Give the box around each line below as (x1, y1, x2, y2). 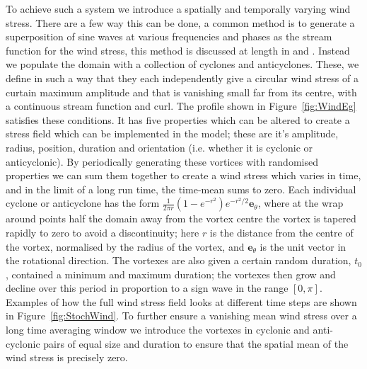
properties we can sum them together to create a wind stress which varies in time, (6, 168, 361, 183)
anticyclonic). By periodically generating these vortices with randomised (6, 154, 318, 169)
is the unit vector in (260, 239, 346, 254)
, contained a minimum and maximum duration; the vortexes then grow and (6, 266, 336, 281)
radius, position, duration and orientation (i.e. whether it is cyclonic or (6, 140, 313, 154)
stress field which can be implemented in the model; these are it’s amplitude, (6, 126, 339, 141)
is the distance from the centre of (209, 225, 354, 239)
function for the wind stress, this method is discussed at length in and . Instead (6, 42, 350, 57)
